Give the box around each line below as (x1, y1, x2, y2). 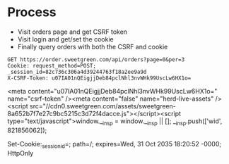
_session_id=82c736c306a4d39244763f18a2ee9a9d (7, 68, 147, 75)
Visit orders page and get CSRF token (17, 27, 128, 36)
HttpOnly (7, 149, 34, 157)
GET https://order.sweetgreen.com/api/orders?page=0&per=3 (7, 56, 185, 63)
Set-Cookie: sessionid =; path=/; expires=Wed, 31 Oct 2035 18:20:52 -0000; (7, 139, 221, 150)
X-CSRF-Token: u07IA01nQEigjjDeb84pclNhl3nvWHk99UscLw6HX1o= (7, 75, 192, 82)
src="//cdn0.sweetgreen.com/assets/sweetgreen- (29, 101, 177, 110)
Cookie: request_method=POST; (7, 62, 97, 69)
